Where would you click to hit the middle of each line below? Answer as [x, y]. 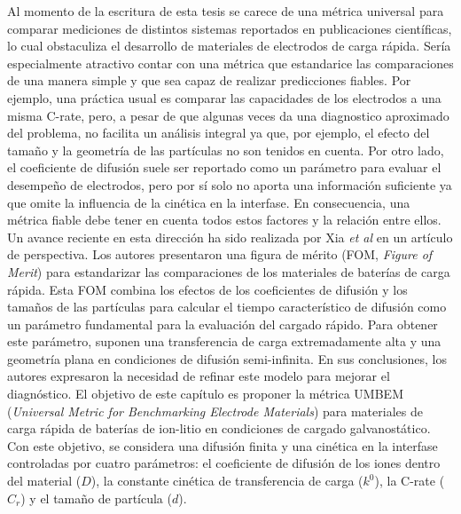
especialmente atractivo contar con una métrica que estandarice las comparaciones [230, 63]
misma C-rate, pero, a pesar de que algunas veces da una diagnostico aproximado [228, 115]
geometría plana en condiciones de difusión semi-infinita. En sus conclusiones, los [227, 358]
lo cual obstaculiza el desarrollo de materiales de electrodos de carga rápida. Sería [229, 46]
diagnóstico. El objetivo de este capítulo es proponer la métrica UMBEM [205, 394]
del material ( [44, 481]
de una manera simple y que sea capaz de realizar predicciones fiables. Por [209, 80]
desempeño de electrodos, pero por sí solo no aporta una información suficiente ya [230, 184]
